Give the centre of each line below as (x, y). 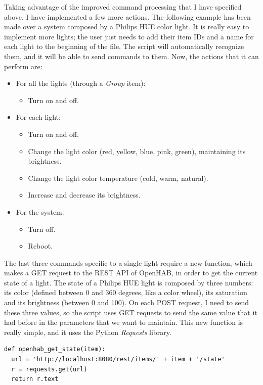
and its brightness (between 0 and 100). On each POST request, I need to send (127, 302)
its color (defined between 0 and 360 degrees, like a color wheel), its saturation (126, 292)
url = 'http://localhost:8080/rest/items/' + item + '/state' (118, 359)
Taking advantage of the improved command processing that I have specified (123, 7)
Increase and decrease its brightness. (84, 195)
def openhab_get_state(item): (55, 349)
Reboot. (40, 246)
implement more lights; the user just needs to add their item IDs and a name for (129, 36)
